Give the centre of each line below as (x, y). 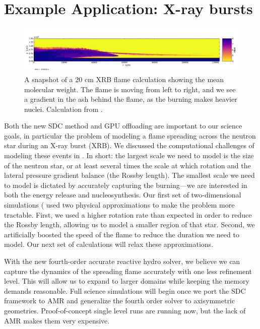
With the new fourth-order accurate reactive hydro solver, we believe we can (122, 261)
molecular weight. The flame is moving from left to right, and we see (130, 89)
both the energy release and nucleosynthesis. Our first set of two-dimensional (123, 195)
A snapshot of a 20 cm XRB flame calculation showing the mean (124, 79)
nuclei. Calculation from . (63, 109)
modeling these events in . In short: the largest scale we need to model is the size (129, 155)
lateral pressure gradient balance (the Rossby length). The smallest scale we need (129, 175)
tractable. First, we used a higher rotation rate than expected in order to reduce (128, 214)
